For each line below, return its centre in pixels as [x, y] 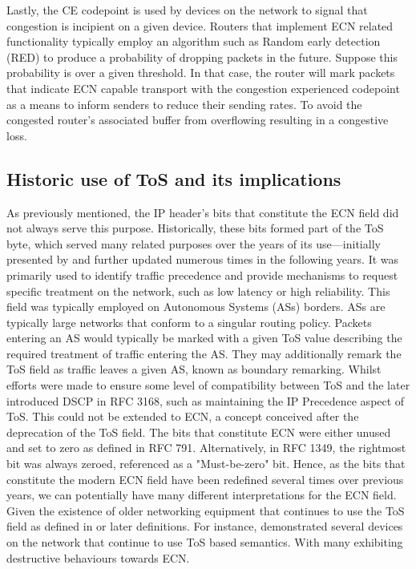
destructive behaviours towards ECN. [98, 557]
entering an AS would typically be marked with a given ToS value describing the [204, 338]
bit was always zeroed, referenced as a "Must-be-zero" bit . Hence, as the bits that [206, 464]
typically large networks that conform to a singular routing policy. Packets [189, 322]
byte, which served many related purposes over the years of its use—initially [194, 243]
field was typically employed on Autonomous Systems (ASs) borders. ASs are [196, 307]
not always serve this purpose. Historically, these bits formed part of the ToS [195, 228]
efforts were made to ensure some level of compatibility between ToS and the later [208, 385]
